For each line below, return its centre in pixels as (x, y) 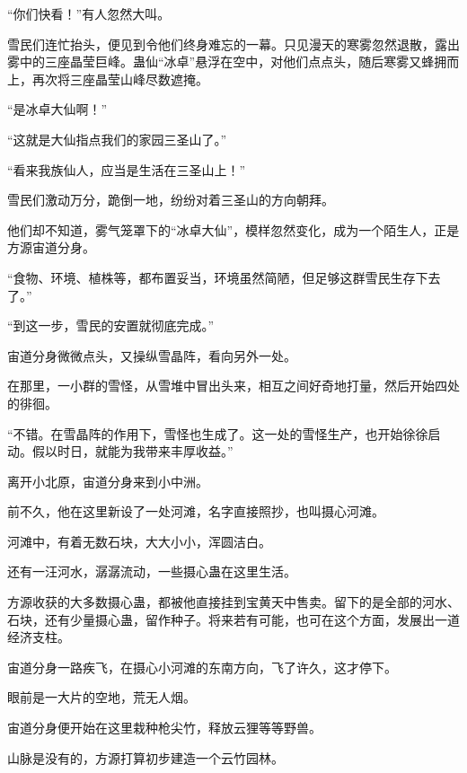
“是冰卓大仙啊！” (57, 109)
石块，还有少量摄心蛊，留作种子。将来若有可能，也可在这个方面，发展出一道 (233, 619)
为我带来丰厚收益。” (176, 451)
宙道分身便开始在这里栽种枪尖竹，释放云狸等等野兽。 (164, 728)
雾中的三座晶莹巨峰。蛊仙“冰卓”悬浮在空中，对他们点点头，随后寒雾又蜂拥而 (233, 61)
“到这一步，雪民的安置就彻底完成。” (111, 325)
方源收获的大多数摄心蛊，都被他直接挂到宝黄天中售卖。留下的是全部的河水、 (233, 602)
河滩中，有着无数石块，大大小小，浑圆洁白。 (139, 541)
